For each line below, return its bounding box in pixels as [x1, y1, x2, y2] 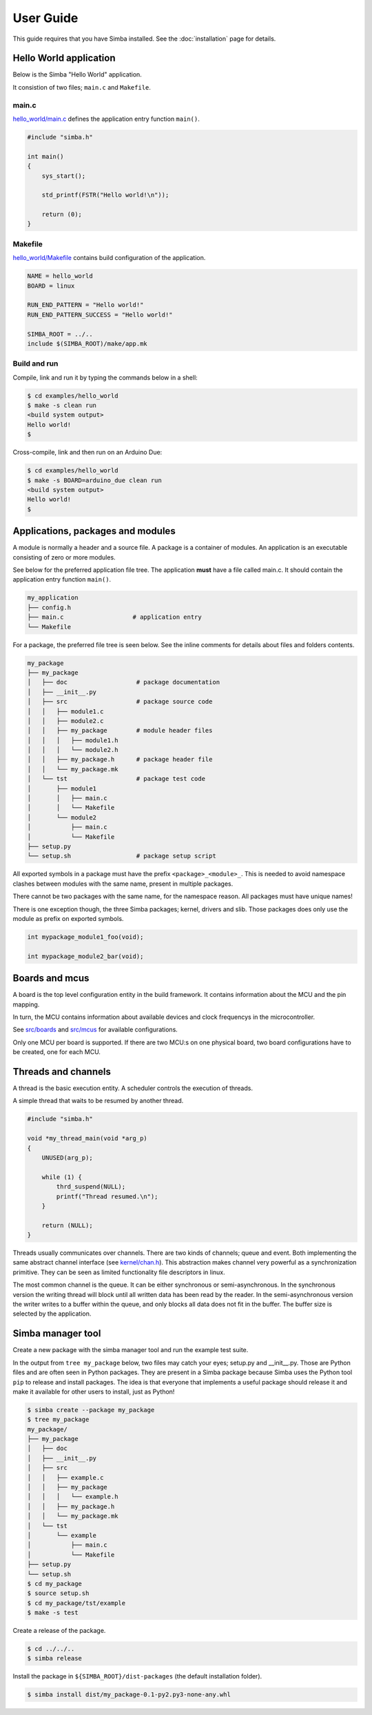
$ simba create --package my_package [27, 1406, 155, 1414]
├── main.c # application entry [27, 613, 203, 621]
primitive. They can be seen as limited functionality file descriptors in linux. [12, 1268, 225, 1276]
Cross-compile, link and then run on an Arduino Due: [12, 448, 163, 457]
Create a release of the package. [12, 1627, 106, 1635]
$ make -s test [27, 1609, 79, 1617]
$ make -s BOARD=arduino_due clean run [27, 476, 162, 484]
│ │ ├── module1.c [27, 707, 104, 715]
